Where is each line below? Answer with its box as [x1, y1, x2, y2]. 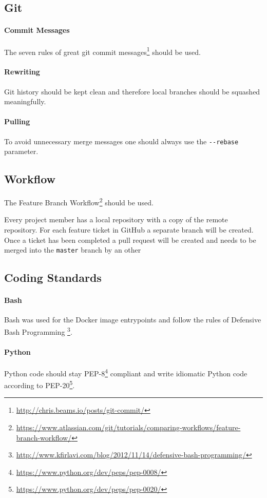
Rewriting [4, 66, 40, 77]
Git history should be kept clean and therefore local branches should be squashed [4, 86, 260, 97]
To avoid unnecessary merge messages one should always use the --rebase [4, 136, 239, 146]
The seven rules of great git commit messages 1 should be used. [4, 45, 201, 57]
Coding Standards [4, 270, 102, 285]
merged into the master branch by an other [4, 244, 141, 255]
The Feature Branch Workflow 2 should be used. [4, 196, 154, 207]
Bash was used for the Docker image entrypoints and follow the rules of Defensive [4, 314, 261, 325]
